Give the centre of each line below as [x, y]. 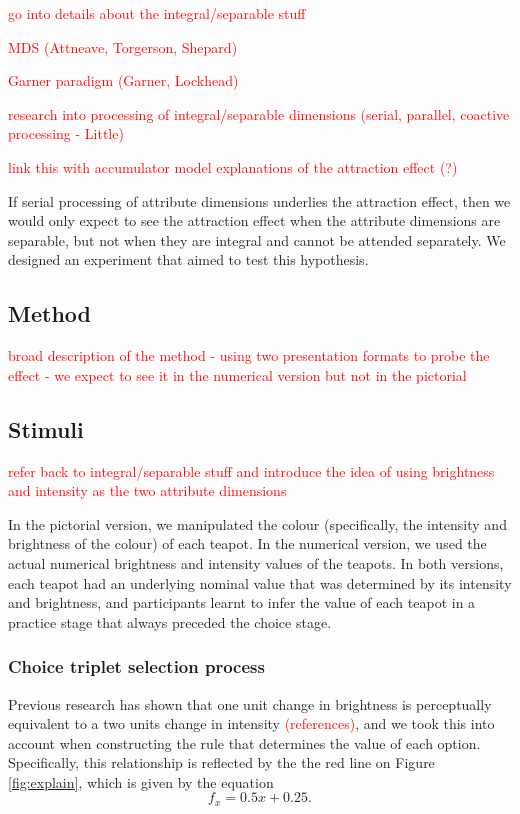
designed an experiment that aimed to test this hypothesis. [188, 259]
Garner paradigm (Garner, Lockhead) [123, 80]
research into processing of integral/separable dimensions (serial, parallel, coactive [259, 113]
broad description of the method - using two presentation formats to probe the [249, 355]
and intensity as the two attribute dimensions [147, 490]
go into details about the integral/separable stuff [157, 13]
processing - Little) [66, 133]
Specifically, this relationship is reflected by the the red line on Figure [221, 762]
